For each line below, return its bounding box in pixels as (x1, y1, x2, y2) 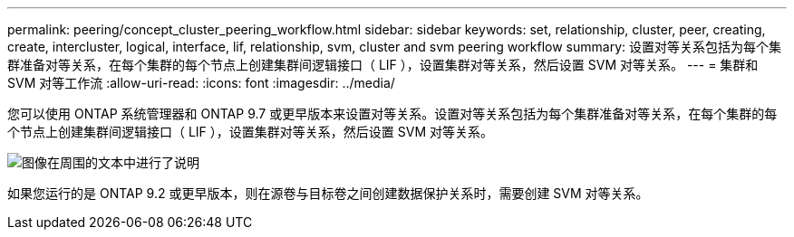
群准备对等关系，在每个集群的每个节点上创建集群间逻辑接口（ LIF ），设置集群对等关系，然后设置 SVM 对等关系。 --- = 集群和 (7, 57, 759, 72)
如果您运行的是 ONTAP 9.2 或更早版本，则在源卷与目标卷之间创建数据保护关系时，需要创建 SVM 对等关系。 (7, 185, 649, 201)
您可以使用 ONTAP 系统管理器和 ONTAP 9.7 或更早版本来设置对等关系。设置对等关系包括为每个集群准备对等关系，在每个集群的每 (7, 106, 778, 121)
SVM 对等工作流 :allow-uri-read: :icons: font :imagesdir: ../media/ (7, 75, 395, 90)
